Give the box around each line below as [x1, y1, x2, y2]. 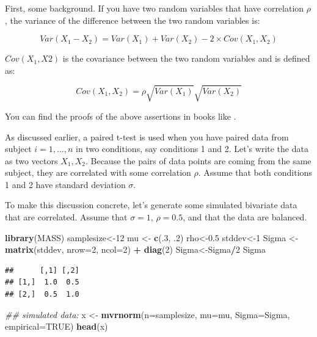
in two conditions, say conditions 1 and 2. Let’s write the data [76, 142, 308, 155]
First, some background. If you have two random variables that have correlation [5, 2, 304, 14]
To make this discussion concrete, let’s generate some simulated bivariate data [5, 198, 297, 211]
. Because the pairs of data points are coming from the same [85, 154, 312, 167]
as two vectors [5, 154, 58, 167]
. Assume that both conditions [198, 166, 312, 179]
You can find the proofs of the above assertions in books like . [5, 109, 236, 122]
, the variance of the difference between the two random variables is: [5, 13, 260, 26]
